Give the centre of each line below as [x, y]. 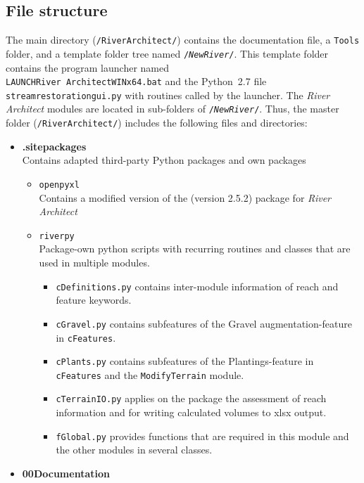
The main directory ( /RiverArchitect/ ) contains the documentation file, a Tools [183, 40]
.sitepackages [54, 146]
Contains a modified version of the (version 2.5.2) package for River [185, 197]
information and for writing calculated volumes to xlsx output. [191, 412]
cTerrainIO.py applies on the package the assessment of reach [191, 398]
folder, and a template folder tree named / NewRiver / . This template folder [167, 53]
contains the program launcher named [87, 67]
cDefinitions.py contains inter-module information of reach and [197, 286]
